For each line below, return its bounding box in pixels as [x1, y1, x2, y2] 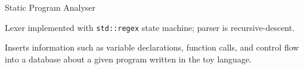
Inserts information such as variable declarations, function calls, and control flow [5, 41, 299, 54]
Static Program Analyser [5, 1, 96, 13]
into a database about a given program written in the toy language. [5, 52, 252, 65]
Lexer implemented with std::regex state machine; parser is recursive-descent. [5, 21, 295, 33]
